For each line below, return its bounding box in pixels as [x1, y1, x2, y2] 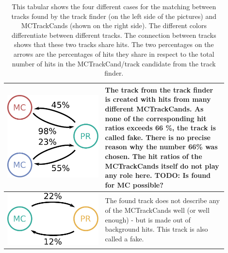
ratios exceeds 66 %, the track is [105, 123, 216, 133]
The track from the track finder [105, 84, 213, 95]
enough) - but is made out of [105, 214, 191, 224]
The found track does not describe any [105, 195, 220, 206]
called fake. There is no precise [105, 132, 211, 142]
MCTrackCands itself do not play [105, 160, 219, 171]
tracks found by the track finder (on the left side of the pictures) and [11, 11, 216, 21]
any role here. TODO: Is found [105, 170, 211, 180]
